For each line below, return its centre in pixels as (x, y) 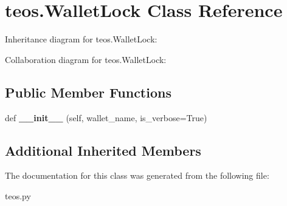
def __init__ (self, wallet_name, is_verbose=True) (106, 117)
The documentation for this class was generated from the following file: (137, 175)
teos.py (18, 195)
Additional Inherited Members (103, 150)
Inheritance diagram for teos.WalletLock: (81, 39)
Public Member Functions (88, 92)
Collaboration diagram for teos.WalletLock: (86, 59)
